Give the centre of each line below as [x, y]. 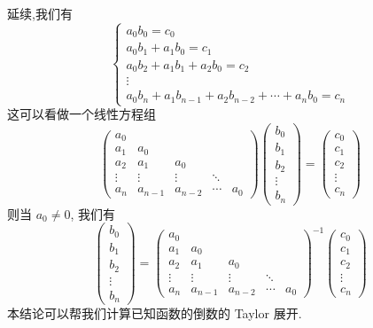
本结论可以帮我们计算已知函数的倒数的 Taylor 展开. [155, 313]
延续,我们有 [40, 13]
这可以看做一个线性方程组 [82, 114]
